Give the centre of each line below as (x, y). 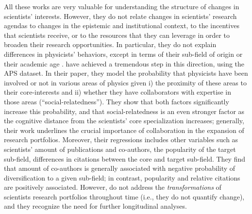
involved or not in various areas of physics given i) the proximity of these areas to (125, 82)
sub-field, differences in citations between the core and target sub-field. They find (125, 158)
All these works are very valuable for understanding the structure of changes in (122, 6)
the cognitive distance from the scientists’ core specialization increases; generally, (124, 121)
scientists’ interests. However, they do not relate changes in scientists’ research (120, 16)
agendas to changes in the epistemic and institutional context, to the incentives (122, 25)
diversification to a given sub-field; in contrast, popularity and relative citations (122, 177)
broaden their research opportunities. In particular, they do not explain (110, 44)
